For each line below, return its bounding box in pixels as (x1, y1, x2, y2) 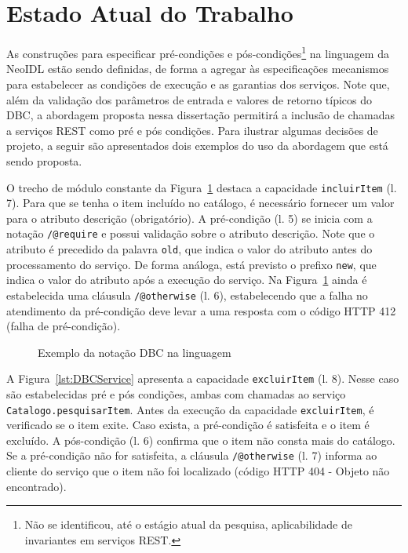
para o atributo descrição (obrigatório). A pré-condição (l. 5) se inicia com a (6, 209, 373, 226)
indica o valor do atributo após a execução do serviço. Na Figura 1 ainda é (6, 271, 367, 288)
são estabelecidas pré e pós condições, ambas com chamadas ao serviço (6, 386, 346, 402)
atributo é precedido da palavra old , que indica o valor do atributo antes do (6, 241, 373, 257)
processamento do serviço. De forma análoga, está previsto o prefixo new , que (6, 256, 377, 272)
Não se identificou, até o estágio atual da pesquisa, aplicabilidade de (24, 516, 352, 533)
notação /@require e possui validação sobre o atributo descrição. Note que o (6, 225, 375, 242)
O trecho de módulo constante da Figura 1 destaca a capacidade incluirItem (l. (6, 179, 397, 195)
